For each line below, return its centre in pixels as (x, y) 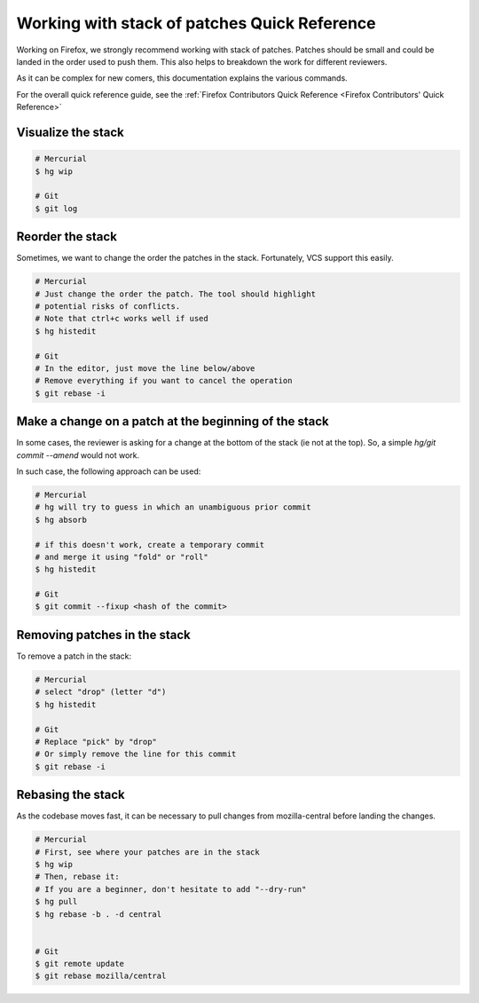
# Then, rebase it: (77, 877)
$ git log (56, 208)
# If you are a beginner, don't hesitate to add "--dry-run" (171, 889)
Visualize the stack (70, 132)
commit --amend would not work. (78, 455)
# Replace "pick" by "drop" (96, 742)
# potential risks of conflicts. (108, 306)
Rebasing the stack (71, 795)
